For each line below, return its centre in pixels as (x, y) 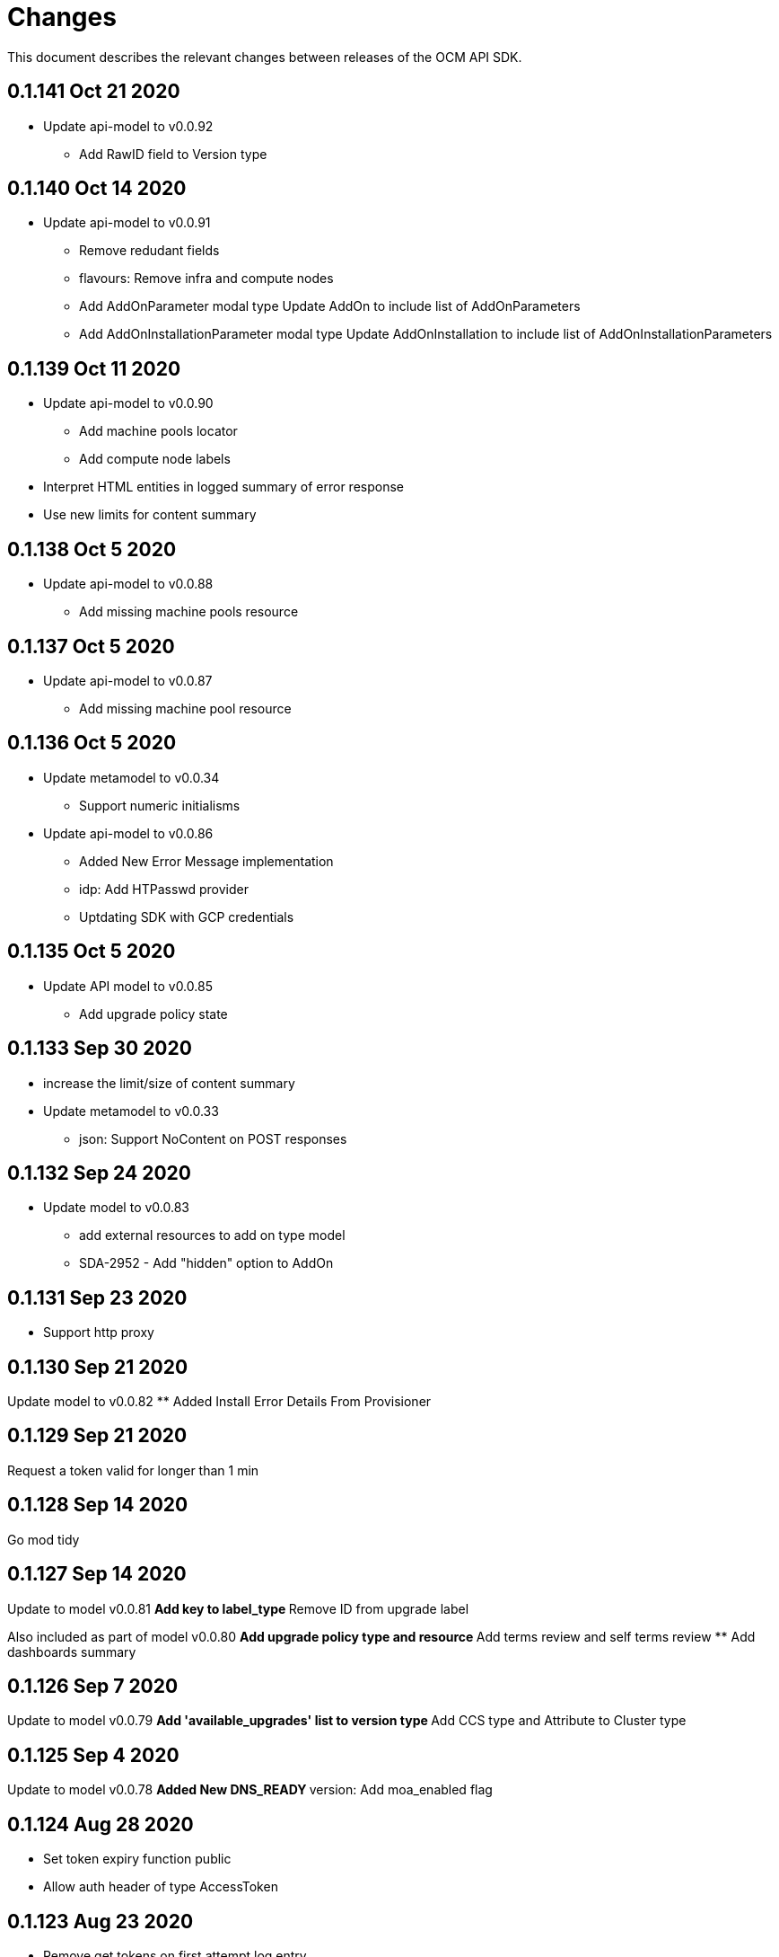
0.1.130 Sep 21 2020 (98, 1367)
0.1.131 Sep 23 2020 (97, 1297)
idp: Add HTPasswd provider (164, 889)
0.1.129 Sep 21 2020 (97, 1436)
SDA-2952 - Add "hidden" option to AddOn (206, 1263)
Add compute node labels (155, 459)
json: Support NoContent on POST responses (213, 1138)
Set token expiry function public (137, 1859)
